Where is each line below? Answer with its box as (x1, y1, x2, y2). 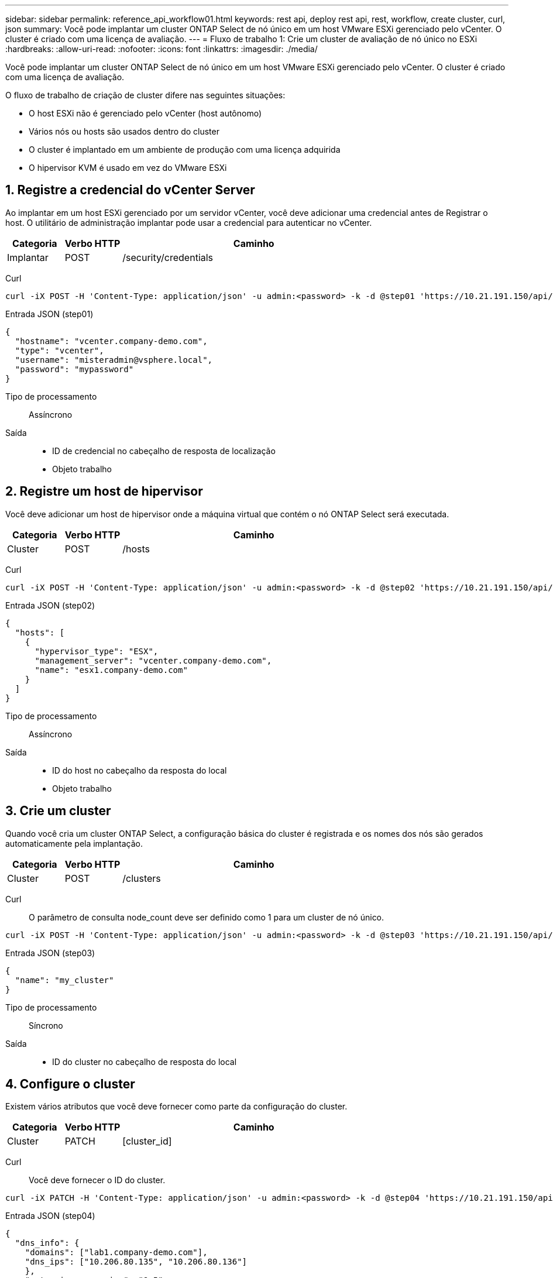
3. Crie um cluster (5, 803, 111, 819)
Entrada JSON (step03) (5, 947, 95, 958)
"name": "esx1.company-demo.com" (35, 665, 188, 675)
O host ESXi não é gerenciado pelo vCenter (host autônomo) (29, 108, 262, 118)
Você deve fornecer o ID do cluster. (29, 1175, 166, 1186)
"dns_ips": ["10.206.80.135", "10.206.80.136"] (25, 1257, 248, 1267)
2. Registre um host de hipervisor (5, 484, 203, 499)
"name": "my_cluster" (15, 975, 114, 985)
